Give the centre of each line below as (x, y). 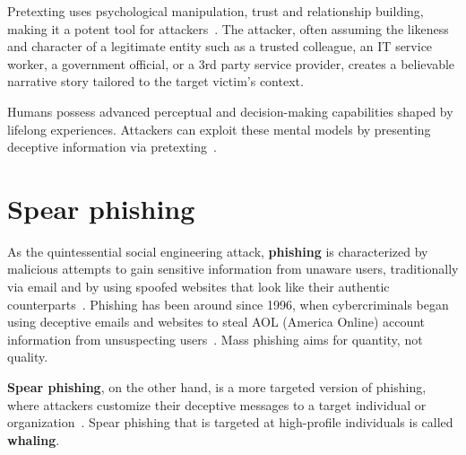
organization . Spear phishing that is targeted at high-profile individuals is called (230, 422)
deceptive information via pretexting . (112, 147)
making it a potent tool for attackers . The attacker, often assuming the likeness (228, 28)
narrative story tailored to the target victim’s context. (155, 81)
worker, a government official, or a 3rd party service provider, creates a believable (231, 63)
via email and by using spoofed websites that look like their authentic (198, 287)
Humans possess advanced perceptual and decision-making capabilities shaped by (230, 111)
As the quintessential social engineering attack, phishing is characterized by (218, 251)
